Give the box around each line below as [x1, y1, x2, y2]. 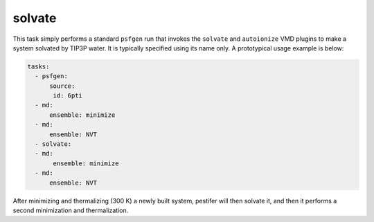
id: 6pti [53, 92, 83, 100]
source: [49, 82, 75, 90]
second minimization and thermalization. [12, 206, 129, 214]
